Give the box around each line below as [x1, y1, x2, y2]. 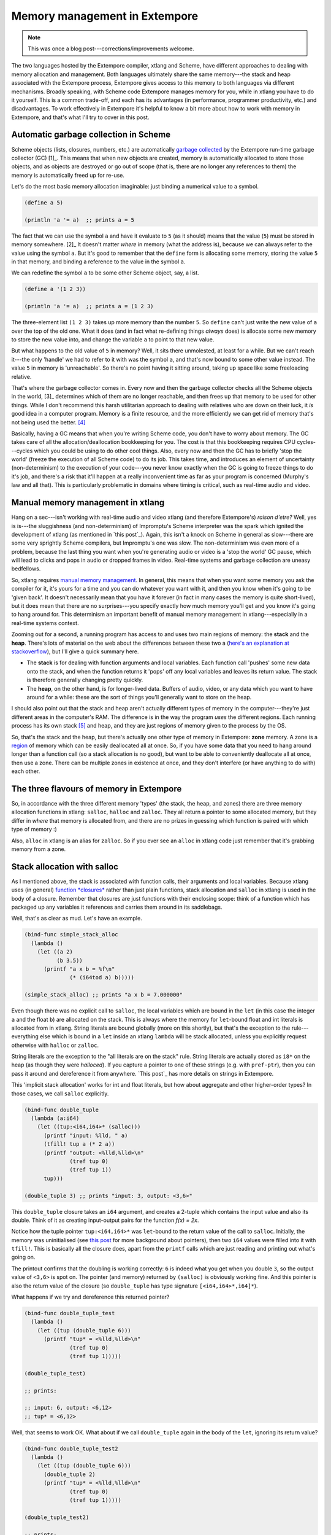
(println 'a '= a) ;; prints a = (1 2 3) [24, 303, 154, 310]
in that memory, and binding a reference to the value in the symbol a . [11, 258, 186, 265]
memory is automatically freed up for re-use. [11, 171, 125, 179]
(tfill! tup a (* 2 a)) [44, 1141, 115, 1148]
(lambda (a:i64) [31, 1115, 80, 1122]
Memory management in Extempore [11, 9, 199, 23]
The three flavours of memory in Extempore [11, 783, 182, 794]
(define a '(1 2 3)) [24, 286, 86, 293]
